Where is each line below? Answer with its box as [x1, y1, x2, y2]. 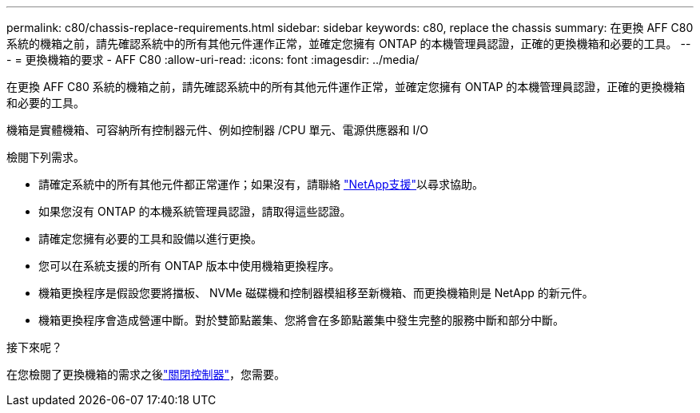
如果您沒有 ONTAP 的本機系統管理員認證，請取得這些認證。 [38, 205, 352, 218]
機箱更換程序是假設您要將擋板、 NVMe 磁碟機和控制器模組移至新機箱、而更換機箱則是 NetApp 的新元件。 [38, 286, 594, 300]
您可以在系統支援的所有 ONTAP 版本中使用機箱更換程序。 [38, 259, 340, 272]
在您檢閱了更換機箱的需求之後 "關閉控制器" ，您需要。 [6, 367, 286, 381]
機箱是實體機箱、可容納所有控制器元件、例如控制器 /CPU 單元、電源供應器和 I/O [6, 123, 428, 137]
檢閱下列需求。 [6, 150, 85, 164]
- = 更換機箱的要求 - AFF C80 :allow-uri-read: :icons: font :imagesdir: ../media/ [6, 53, 420, 66]
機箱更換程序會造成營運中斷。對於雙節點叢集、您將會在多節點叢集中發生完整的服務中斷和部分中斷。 [38, 313, 564, 327]
